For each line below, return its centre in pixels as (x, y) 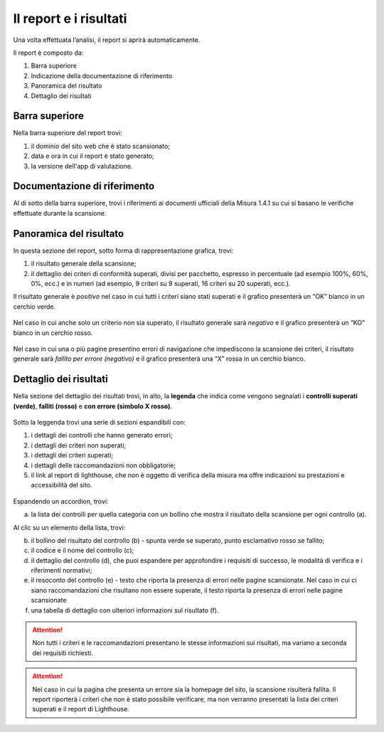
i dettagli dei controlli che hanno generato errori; (102, 435)
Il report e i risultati (70, 18)
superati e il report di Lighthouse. (81, 709)
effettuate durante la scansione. (60, 213)
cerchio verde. (34, 307)
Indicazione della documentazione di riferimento (102, 75)
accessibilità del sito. (62, 485)
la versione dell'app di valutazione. (82, 166)
